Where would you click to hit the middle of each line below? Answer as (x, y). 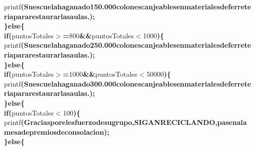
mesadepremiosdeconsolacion (54, 132)
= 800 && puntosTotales (98, 35)
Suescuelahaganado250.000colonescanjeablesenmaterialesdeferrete (137, 45)
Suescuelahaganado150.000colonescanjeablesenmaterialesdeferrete (137, 6)
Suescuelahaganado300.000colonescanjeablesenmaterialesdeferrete (137, 83)
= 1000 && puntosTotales (100, 74)
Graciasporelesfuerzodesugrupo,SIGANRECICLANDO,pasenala (135, 122)
